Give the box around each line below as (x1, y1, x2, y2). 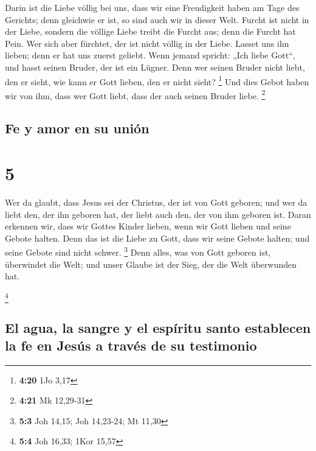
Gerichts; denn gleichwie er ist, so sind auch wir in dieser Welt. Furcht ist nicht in (5, 13, 309, 26)
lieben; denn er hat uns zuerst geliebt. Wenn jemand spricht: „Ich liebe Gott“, (5, 49, 295, 61)
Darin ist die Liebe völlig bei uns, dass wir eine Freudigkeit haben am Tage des (5, 1, 300, 13)
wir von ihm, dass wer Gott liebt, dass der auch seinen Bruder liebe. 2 (5, 87, 266, 102)
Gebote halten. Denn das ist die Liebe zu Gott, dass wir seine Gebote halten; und (5, 231, 310, 244)
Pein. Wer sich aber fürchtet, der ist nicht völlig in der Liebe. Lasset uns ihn (5, 37, 289, 49)
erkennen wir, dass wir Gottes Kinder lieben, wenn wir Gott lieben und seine (5, 220, 291, 232)
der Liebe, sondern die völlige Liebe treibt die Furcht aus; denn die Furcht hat (5, 25, 296, 38)
